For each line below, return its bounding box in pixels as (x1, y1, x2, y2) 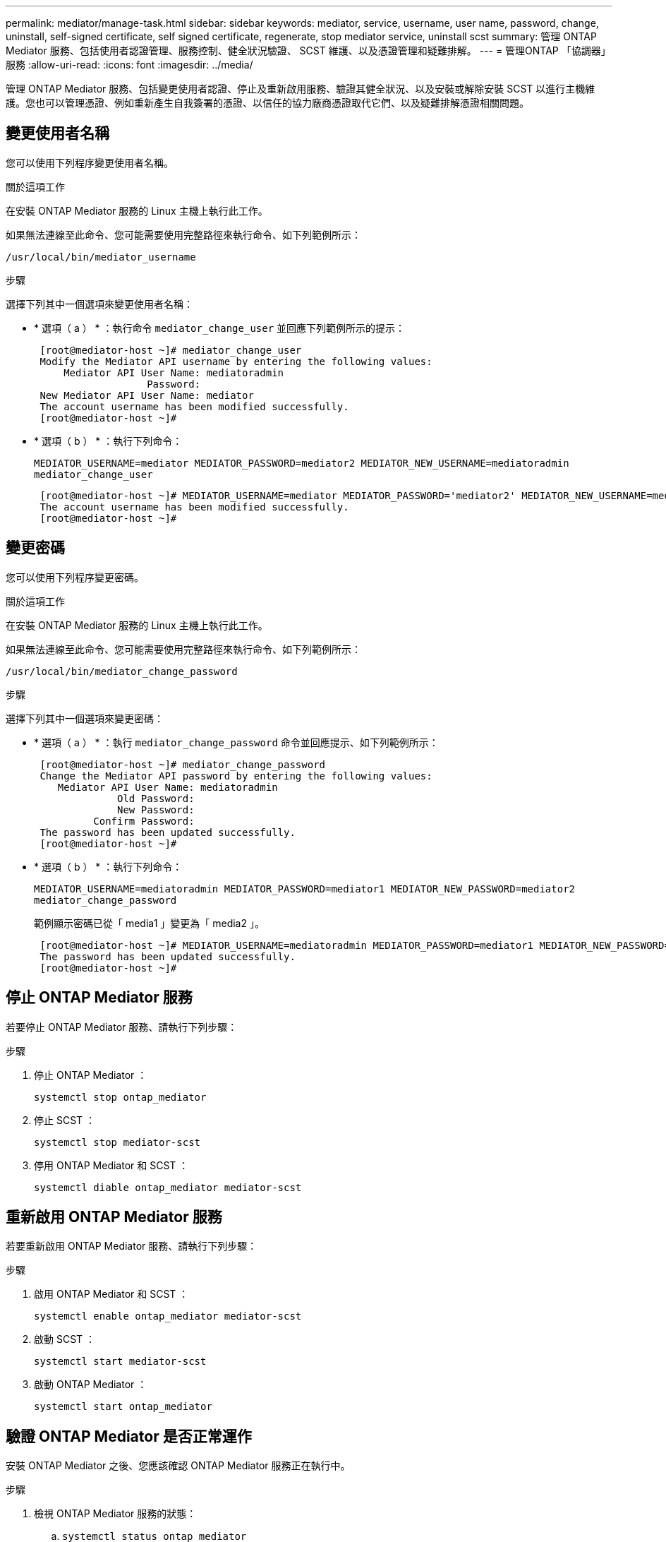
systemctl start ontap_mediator (34, 1401, 212, 1413)
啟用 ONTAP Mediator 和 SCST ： (34, 1288, 189, 1301)
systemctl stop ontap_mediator (34, 1091, 207, 1103)
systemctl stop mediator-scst (34, 1136, 201, 1148)
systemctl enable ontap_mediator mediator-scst (34, 1310, 302, 1322)
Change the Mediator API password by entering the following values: (40, 770, 432, 782)
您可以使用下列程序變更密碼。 (6, 570, 144, 583)
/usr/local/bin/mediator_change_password (6, 665, 238, 677)
